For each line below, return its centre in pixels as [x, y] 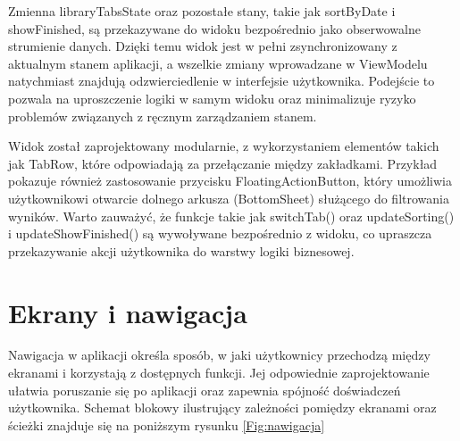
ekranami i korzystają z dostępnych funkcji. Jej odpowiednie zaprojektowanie [219, 373]
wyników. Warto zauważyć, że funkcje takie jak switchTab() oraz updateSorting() [231, 216]
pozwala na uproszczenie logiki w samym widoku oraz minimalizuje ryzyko [212, 98]
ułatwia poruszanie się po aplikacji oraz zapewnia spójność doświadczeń [205, 390]
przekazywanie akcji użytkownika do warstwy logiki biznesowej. [181, 250]
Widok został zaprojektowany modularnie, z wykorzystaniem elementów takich [224, 146]
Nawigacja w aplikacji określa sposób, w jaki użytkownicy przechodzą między [219, 355]
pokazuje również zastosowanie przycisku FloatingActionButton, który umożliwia [230, 181]
